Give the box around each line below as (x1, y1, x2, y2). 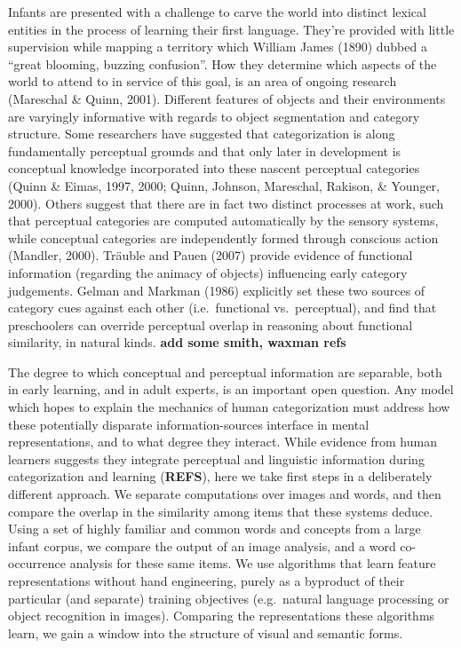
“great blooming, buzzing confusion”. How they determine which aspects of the (8, 54, 437, 73)
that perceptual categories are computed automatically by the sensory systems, (8, 211, 439, 230)
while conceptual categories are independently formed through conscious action (8, 228, 439, 247)
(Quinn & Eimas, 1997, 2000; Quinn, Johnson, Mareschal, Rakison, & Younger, (8, 176, 440, 194)
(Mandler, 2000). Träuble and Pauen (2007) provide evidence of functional (8, 246, 413, 265)
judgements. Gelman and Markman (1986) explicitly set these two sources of (8, 281, 425, 299)
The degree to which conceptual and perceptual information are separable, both (8, 362, 442, 381)
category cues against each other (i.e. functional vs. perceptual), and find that (8, 298, 437, 317)
